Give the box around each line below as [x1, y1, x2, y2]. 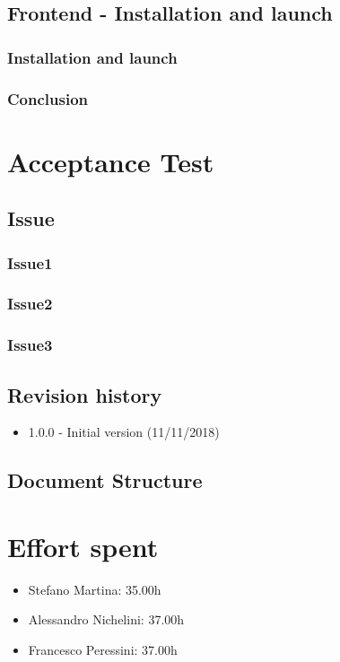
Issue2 [7, 292, 53, 315]
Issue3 [7, 334, 53, 356]
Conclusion [7, 87, 88, 109]
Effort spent [7, 527, 159, 564]
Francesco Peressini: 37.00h [28, 640, 178, 659]
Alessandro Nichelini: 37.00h [28, 610, 185, 629]
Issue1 [7, 251, 53, 274]
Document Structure [7, 466, 203, 494]
